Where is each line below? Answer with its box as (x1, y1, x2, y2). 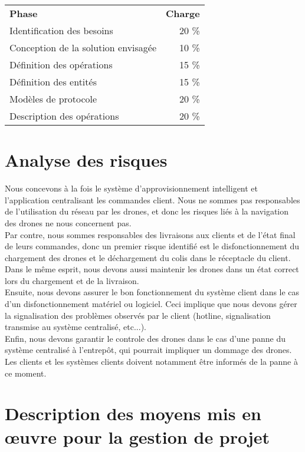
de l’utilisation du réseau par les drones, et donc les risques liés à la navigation (5, 205, 289, 217)
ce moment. (5, 367, 47, 379)
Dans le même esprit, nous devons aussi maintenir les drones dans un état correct (5, 263, 299, 275)
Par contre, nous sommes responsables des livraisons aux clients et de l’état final (5, 228, 296, 240)
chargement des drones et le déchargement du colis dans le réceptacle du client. (5, 251, 291, 263)
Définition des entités (9, 75, 97, 88)
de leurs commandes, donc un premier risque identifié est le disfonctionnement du (5, 240, 300, 252)
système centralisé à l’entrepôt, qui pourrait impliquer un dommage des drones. (5, 344, 292, 356)
